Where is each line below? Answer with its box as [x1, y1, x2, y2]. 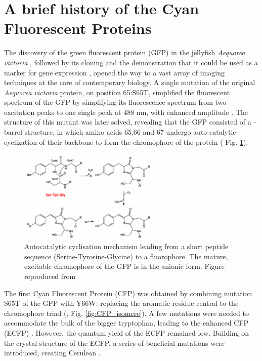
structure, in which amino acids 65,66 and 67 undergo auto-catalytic [24, 127, 236, 137]
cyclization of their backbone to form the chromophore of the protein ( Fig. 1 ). [4, 136, 248, 147]
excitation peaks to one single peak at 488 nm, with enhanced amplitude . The [4, 106, 248, 117]
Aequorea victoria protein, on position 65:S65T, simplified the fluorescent [4, 87, 230, 97]
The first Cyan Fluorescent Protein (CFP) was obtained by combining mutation [4, 288, 252, 298]
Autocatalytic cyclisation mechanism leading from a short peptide [24, 241, 229, 252]
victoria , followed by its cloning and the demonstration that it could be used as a [4, 57, 258, 67]
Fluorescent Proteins [4, 18, 152, 38]
